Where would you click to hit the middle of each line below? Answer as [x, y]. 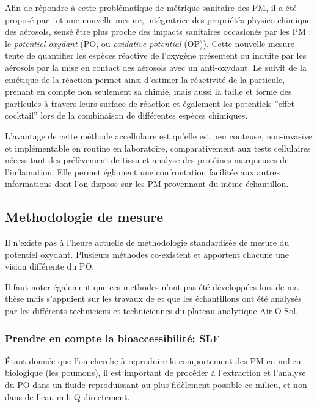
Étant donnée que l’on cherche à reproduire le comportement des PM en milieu [153, 360]
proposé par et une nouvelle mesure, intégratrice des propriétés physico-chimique [158, 19]
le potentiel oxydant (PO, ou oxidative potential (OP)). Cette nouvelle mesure [150, 43]
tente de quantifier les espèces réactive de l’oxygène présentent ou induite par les [156, 55]
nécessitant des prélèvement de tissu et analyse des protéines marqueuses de [147, 160]
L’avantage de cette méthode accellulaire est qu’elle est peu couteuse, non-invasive [158, 135]
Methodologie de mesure [84, 217]
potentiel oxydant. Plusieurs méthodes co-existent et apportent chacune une [147, 254]
